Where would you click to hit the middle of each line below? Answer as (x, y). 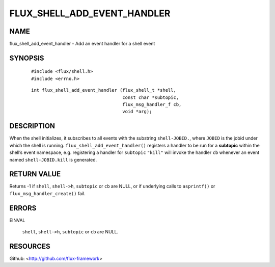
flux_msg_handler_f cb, (152, 105)
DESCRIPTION (32, 126)
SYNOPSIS (27, 58)
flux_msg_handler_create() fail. (48, 193)
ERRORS (23, 208)
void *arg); (137, 112)
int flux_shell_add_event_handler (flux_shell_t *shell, (104, 90)
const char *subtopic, (151, 97)
